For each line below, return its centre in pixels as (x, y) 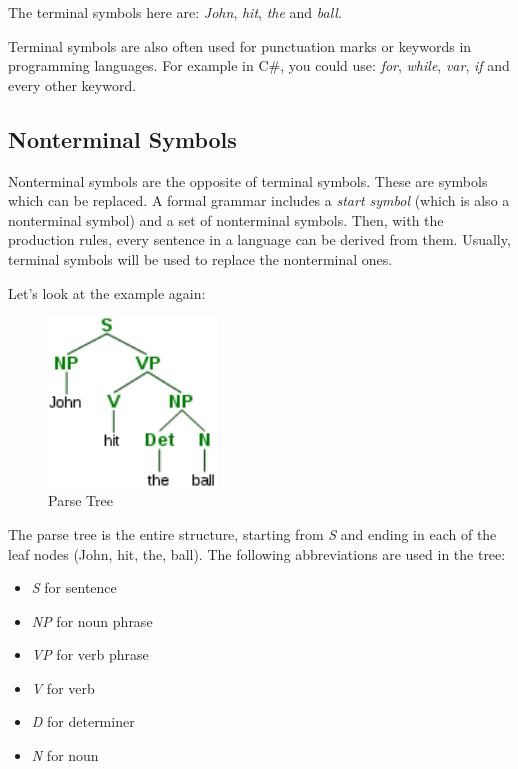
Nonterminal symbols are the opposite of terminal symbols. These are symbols (248, 180)
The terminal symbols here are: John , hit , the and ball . (175, 12)
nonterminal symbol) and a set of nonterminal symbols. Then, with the (226, 219)
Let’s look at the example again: (107, 292)
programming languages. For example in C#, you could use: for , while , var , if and (259, 65)
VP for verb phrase (90, 654)
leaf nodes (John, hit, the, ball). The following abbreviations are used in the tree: (257, 553)
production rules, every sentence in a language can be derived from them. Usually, (259, 239)
